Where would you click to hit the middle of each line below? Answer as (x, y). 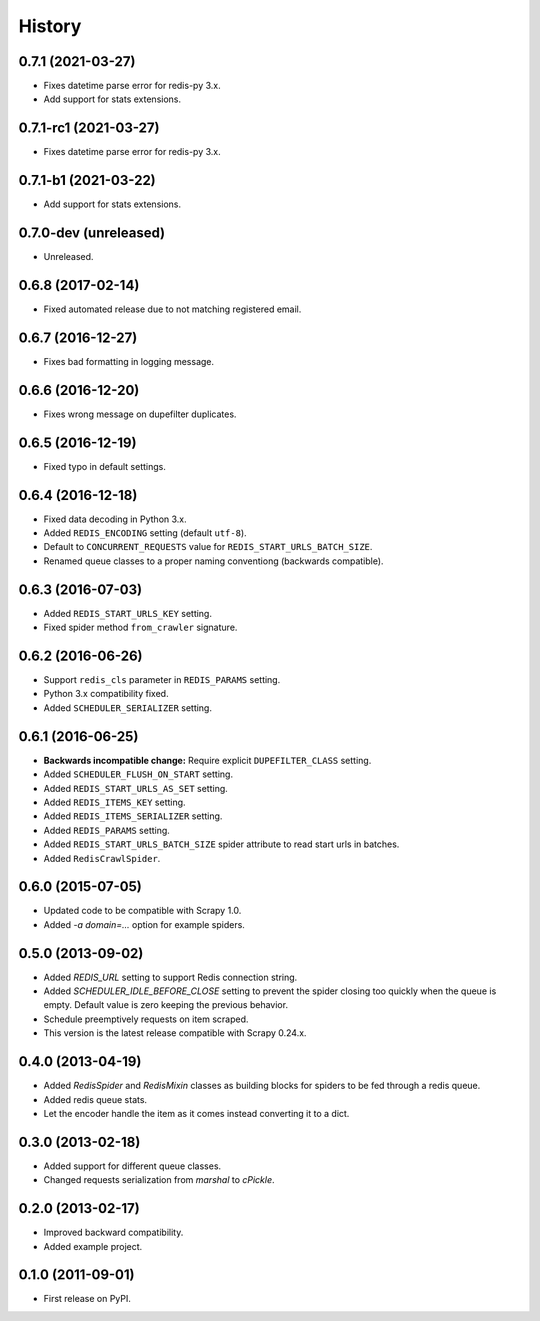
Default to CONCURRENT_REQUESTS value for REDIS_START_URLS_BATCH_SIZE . (208, 547)
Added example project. (93, 1246)
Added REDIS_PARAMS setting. (106, 830)
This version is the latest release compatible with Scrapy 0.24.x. (175, 1033)
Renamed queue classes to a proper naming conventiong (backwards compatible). (213, 561)
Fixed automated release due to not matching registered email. (172, 309)
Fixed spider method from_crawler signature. (140, 627)
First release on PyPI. (87, 1299)
